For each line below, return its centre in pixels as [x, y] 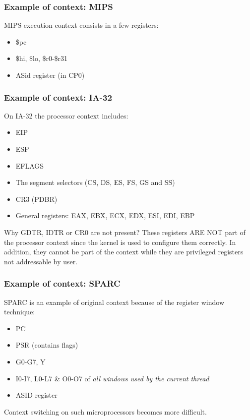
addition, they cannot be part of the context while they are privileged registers [124, 252]
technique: [20, 312]
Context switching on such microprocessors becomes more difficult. [105, 411]
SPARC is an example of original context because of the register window [114, 302]
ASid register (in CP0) [50, 75]
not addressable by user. [41, 261]
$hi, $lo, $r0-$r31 [42, 58]
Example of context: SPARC [62, 283]
